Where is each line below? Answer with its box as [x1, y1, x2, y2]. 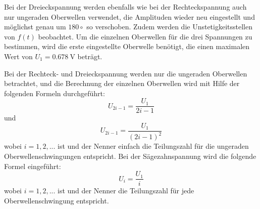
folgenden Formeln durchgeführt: [4, 88, 105, 98]
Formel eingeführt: [4, 160, 61, 171]
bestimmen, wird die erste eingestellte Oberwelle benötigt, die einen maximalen [4, 41, 250, 52]
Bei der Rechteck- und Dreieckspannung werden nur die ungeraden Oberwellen [4, 68, 247, 78]
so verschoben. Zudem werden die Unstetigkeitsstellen [86, 21, 252, 32]
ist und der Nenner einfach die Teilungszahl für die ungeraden [58, 141, 249, 151]
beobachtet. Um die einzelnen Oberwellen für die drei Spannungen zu [38, 31, 252, 41]
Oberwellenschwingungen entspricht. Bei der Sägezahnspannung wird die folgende [4, 151, 256, 161]
